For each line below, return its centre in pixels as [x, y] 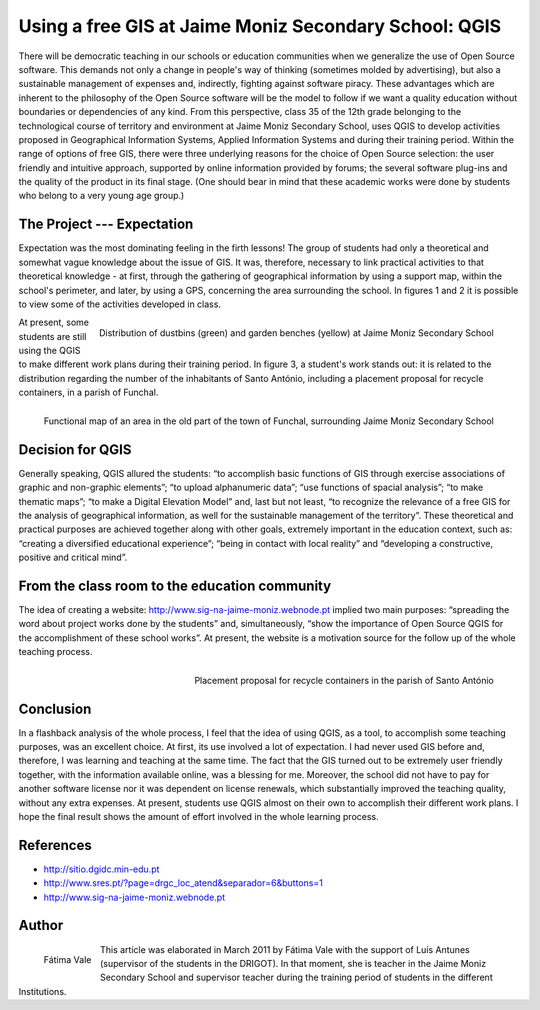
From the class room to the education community [175, 585]
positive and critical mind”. [73, 557]
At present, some [54, 322]
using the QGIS [49, 351]
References [55, 845]
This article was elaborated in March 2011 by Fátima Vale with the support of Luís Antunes [285, 949]
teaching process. [56, 652]
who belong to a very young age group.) [101, 196]
